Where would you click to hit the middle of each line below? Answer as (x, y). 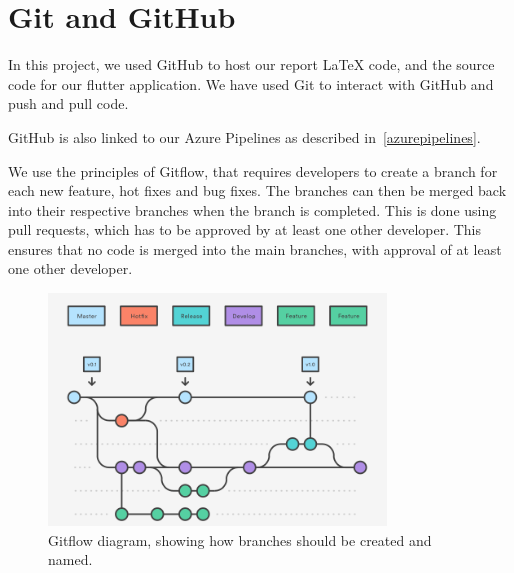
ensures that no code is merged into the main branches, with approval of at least (255, 248)
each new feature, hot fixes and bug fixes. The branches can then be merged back (257, 190)
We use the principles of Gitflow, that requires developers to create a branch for (253, 170)
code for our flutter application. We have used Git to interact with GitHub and (251, 83)
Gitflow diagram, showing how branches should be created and (240, 539)
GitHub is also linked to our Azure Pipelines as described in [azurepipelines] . (244, 136)
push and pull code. (68, 103)
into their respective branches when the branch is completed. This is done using (252, 209)
